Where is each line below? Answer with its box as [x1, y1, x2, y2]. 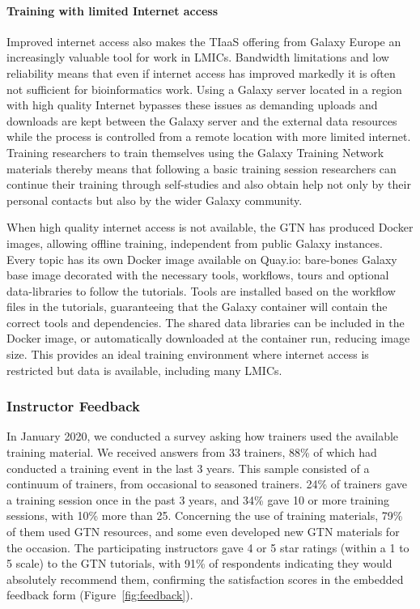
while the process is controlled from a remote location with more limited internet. [6, 128, 411, 145]
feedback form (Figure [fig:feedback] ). [6, 586, 193, 603]
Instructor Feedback [6, 396, 140, 416]
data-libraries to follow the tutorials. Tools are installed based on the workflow [6, 282, 396, 299]
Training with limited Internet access [6, 2, 218, 19]
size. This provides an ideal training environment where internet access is [6, 346, 369, 363]
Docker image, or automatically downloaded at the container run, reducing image [6, 330, 410, 347]
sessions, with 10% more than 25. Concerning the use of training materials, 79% [6, 507, 403, 524]
